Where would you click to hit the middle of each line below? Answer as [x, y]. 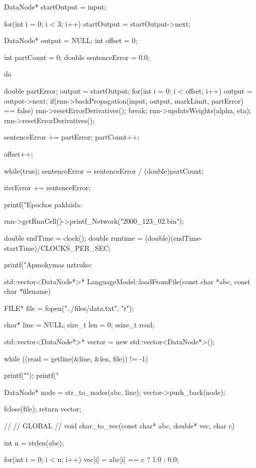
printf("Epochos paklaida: [43, 204]
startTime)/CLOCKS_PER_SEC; [57, 248]
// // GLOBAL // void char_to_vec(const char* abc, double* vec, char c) [120, 426]
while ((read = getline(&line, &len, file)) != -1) [76, 358]
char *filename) [27, 291]
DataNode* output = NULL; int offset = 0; [71, 40]
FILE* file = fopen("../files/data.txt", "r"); [69, 308]
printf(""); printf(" [31, 375]
